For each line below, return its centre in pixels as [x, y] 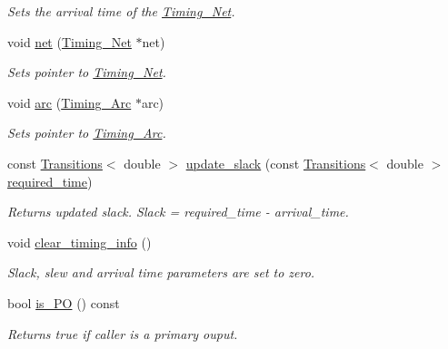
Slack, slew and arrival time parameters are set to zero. [161, 272]
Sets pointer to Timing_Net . [87, 72]
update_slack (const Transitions [276, 163]
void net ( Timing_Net [70, 41]
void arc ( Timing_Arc [70, 102]
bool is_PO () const [64, 302]
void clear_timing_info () [80, 242]
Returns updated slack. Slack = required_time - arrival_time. [178, 212]
